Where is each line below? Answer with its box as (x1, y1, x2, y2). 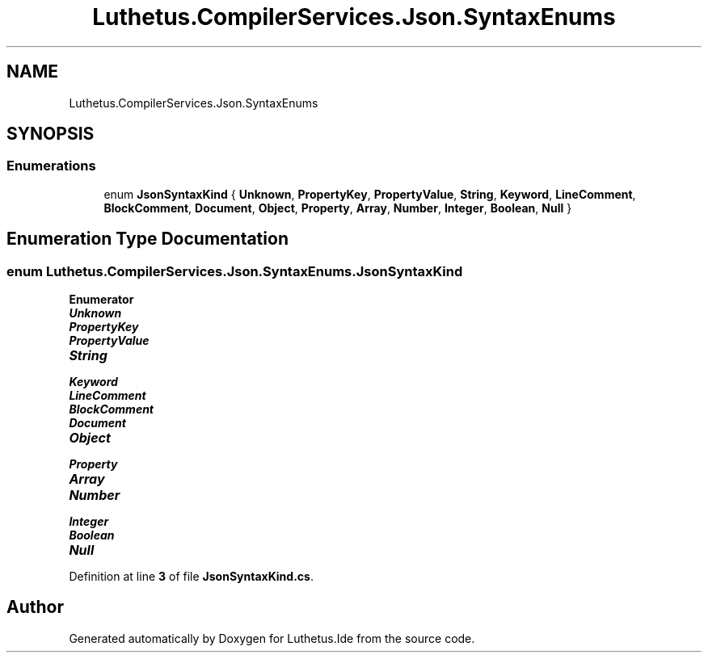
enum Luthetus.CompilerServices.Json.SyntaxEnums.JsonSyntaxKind (6, 262, 463, 279)
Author (6, 597, 64, 618)
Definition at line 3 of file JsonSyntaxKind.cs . (69, 569, 314, 584)
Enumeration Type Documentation (6, 229, 289, 250)
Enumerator (69, 292, 134, 307)
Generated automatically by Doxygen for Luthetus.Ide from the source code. (69, 631, 475, 645)
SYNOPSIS (6, 124, 95, 145)
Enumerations (6, 157, 96, 174)
